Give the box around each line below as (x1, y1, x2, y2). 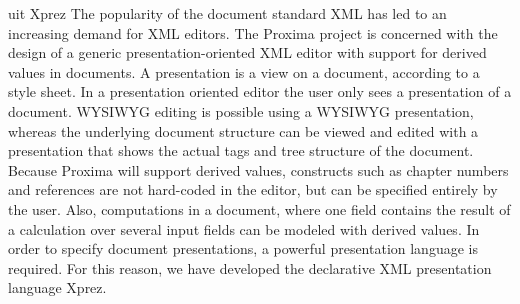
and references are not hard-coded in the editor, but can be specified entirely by (8, 179, 498, 200)
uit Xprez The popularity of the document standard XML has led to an (8, 3, 447, 23)
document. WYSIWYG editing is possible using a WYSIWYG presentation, (8, 100, 474, 121)
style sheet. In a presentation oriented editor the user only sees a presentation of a (8, 81, 512, 102)
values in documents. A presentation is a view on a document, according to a (8, 61, 480, 82)
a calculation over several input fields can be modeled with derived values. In (8, 218, 480, 239)
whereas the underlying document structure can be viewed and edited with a (8, 120, 479, 141)
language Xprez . (8, 277, 107, 298)
